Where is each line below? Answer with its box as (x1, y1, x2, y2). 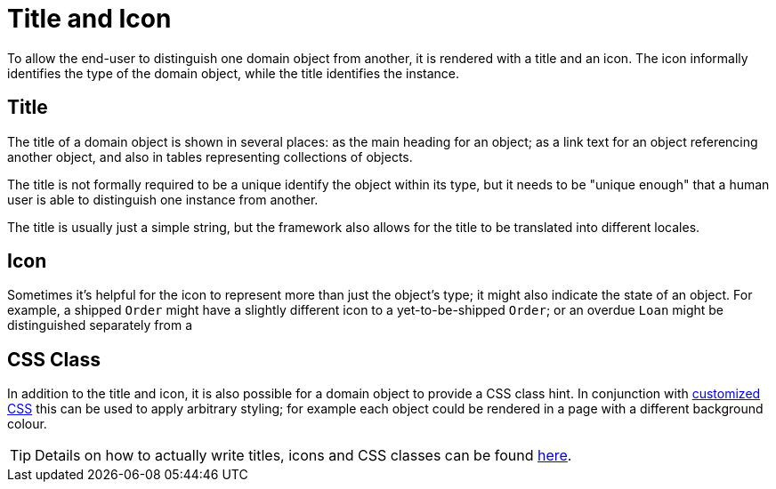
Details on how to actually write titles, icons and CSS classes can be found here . (35, 446, 572, 465)
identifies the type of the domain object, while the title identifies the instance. (7, 65, 460, 81)
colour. (7, 416, 47, 432)
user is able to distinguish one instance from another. (7, 191, 319, 207)
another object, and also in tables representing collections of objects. (7, 148, 413, 164)
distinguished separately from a (7, 317, 192, 333)
